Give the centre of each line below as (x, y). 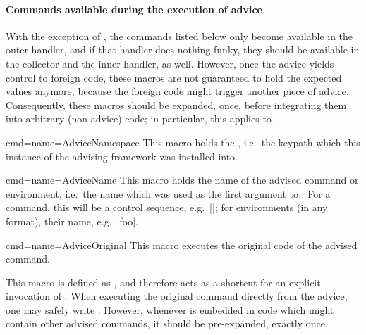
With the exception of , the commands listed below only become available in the (179, 36)
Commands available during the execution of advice (134, 9)
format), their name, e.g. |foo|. (72, 221)
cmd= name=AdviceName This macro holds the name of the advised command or (182, 180)
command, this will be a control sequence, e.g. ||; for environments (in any (167, 207)
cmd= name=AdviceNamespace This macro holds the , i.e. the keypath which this (183, 142)
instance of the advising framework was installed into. (122, 156)
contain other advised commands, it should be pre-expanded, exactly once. (167, 323)
